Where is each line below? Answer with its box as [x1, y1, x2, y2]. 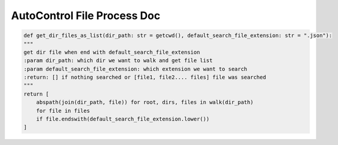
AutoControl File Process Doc [11, 9, 161, 22]
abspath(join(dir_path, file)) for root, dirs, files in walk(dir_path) [36, 99, 254, 106]
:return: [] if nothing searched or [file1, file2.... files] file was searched [23, 74, 266, 81]
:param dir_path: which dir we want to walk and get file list [23, 57, 213, 64]
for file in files [36, 107, 90, 114]
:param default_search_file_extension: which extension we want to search [23, 66, 248, 72]
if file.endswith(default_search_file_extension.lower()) [36, 116, 210, 122]
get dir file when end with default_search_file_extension [23, 48, 200, 55]
